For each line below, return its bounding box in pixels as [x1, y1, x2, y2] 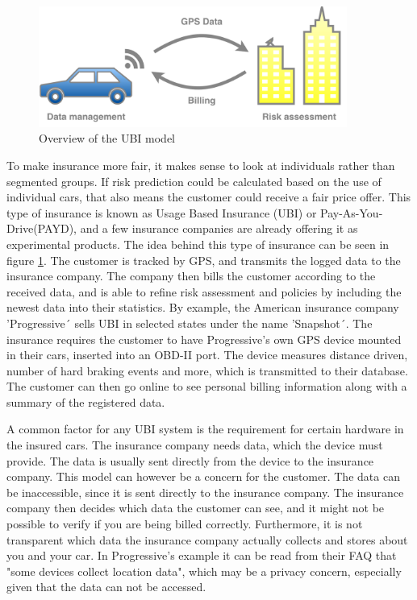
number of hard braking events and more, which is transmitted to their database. [6, 362, 408, 379]
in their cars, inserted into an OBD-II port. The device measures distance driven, [6, 346, 408, 363]
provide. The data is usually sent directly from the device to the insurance [6, 452, 374, 469]
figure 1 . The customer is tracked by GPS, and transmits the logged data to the [6, 251, 401, 268]
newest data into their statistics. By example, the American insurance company [6, 299, 399, 316]
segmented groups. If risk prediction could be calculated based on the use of [6, 172, 382, 189]
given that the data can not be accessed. [6, 578, 206, 595]
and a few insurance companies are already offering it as [80, 220, 358, 237]
